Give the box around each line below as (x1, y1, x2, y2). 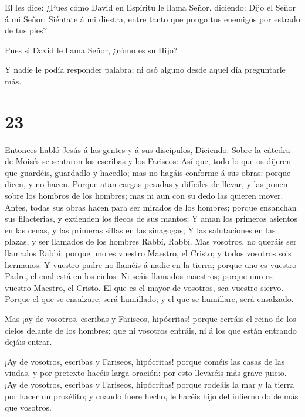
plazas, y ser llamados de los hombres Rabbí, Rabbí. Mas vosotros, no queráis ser (5, 235, 297, 248)
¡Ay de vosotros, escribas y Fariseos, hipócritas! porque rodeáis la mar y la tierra (5, 378, 294, 390)
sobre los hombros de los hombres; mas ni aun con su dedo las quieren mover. (5, 189, 283, 202)
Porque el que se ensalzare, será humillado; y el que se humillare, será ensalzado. (5, 293, 294, 305)
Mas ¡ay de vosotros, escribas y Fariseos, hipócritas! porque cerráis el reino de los (5, 313, 296, 324)
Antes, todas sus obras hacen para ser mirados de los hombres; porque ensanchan (5, 201, 297, 213)
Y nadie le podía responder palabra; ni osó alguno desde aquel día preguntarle (5, 63, 286, 76)
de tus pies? (5, 24, 48, 36)
